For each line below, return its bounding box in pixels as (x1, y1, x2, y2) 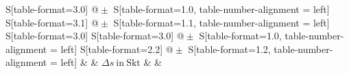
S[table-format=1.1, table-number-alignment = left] (113, 15, 330, 29)
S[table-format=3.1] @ (5, 15, 99, 29)
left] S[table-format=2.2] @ (60, 41, 173, 56)
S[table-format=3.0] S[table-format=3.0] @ (5, 29, 184, 43)
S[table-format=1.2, (188, 41, 271, 56)
